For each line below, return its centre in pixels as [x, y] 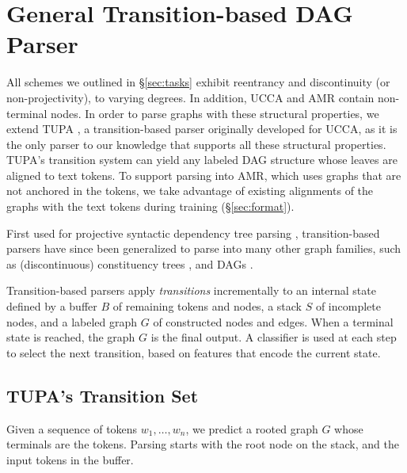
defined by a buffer [52, 306]
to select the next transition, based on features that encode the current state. [194, 352]
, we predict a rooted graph [252, 428]
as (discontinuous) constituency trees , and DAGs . [130, 263]
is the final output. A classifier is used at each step [274, 337]
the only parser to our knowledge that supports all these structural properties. [196, 144]
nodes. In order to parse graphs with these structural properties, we [215, 113]
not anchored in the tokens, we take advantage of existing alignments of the [190, 191]
